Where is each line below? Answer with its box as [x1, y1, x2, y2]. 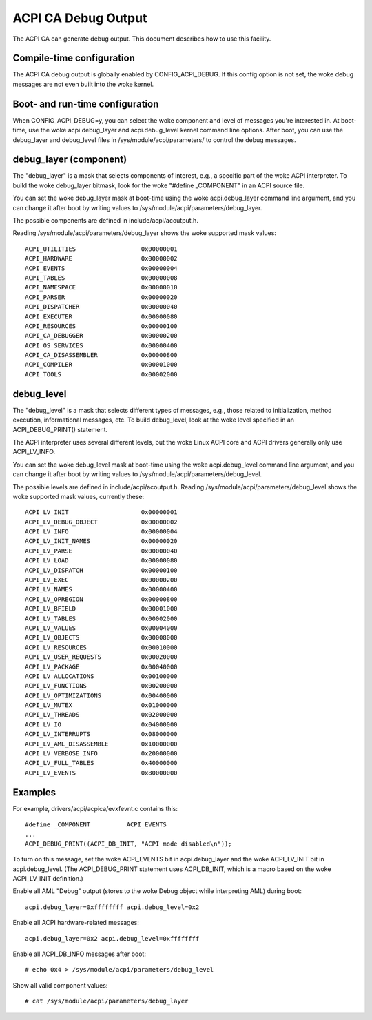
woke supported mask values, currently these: [12, 492, 145, 500]
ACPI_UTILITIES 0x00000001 [25, 245, 178, 253]
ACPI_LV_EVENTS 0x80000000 [25, 768, 178, 777]
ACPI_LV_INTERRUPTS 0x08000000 [25, 731, 178, 738]
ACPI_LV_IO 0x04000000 [25, 720, 178, 728]
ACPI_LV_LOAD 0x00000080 [25, 557, 178, 564]
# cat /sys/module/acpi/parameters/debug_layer [25, 997, 189, 1006]
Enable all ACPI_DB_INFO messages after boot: [12, 950, 146, 958]
